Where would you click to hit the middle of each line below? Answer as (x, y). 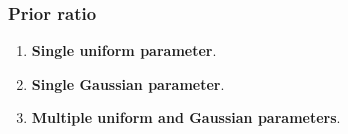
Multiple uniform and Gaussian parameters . (186, 117)
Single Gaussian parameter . (128, 83)
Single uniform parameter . (124, 50)
